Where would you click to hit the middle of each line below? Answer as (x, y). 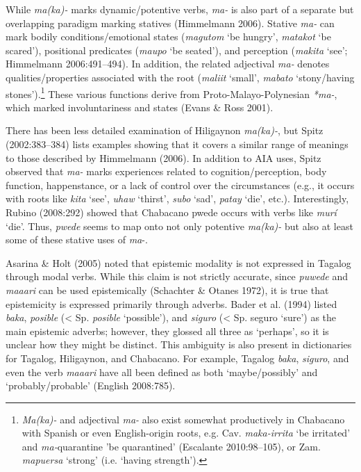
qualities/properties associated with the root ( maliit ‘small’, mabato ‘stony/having (180, 77)
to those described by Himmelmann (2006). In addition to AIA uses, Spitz (163, 157)
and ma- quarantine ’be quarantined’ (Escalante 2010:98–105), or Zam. (171, 446)
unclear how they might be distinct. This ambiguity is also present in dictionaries (179, 344)
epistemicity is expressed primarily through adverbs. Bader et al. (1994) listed (171, 303)
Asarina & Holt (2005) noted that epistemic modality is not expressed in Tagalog (178, 262)
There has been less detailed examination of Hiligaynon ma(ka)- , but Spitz (165, 130)
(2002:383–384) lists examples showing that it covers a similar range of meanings (177, 144)
